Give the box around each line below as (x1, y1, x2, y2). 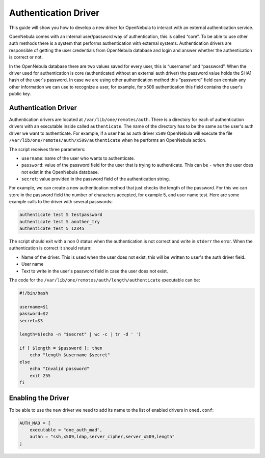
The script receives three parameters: (9, 146, 86, 152)
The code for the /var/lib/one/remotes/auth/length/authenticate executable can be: (9, 277, 201, 283)
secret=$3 (19, 318, 43, 323)
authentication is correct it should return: (9, 245, 92, 251)
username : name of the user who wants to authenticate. (21, 155, 135, 161)
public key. (9, 91, 31, 97)
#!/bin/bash (19, 290, 49, 296)
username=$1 (19, 304, 49, 309)
